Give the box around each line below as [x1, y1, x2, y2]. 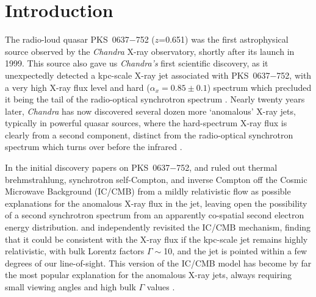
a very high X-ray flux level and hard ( [5, 81, 150, 93]
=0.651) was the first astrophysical [159, 33, 289, 46]
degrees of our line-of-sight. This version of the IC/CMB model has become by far [5, 256, 312, 269]
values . [146, 281, 175, 293]
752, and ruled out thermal [176, 161, 278, 174]
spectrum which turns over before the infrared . [5, 140, 182, 153]
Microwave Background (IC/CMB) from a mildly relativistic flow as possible [5, 185, 291, 198]
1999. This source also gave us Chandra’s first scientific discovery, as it [5, 57, 268, 70]
